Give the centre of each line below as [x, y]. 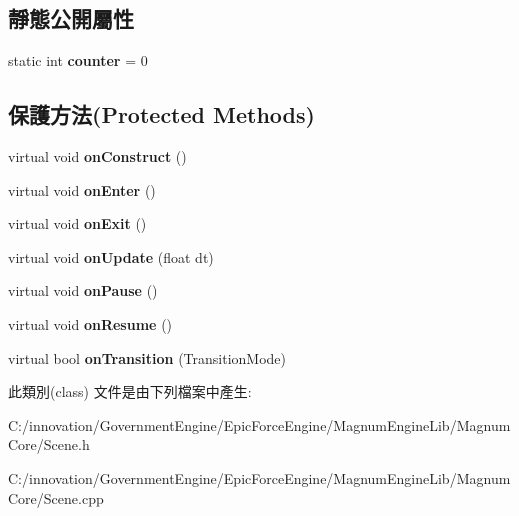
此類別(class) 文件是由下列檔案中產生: [130, 391]
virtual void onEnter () [82, 189]
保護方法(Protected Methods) [161, 114]
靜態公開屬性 [71, 18]
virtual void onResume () [90, 323]
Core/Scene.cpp [56, 497]
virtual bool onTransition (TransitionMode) [147, 357]
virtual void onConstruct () [97, 156]
